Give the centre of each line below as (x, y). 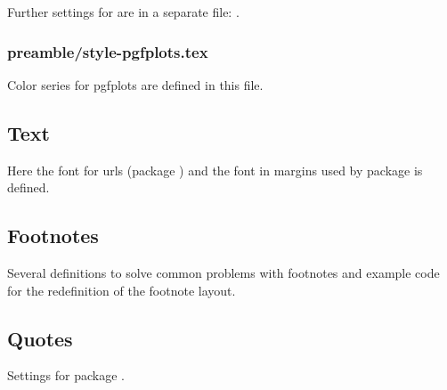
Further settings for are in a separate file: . (123, 12)
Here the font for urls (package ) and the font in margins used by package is (215, 170)
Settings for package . (66, 375)
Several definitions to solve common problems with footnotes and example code (223, 272)
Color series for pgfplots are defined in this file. (135, 84)
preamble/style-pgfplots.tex (108, 51)
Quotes (40, 338)
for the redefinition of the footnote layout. (122, 290)
